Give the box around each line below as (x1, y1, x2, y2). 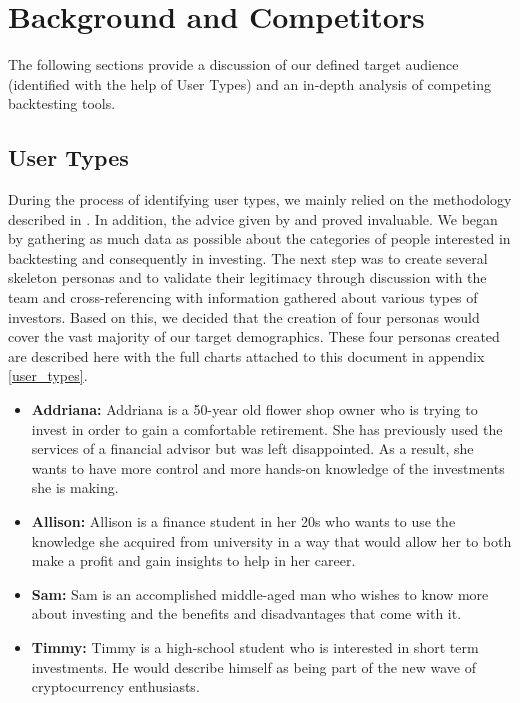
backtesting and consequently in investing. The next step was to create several (8, 247, 488, 268)
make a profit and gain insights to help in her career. (31, 550, 356, 571)
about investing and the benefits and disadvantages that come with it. (31, 603, 462, 624)
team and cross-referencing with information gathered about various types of (8, 287, 478, 308)
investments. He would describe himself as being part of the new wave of (31, 656, 476, 677)
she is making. (31, 477, 119, 498)
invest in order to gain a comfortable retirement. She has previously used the (31, 418, 503, 439)
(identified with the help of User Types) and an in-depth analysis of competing (8, 73, 491, 94)
